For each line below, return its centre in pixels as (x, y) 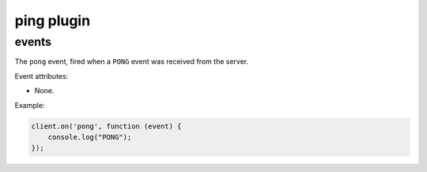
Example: (30, 105)
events (33, 42)
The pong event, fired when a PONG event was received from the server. (132, 62)
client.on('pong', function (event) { (106, 126)
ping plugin (53, 21)
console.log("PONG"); (90, 137)
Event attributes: (42, 76)
